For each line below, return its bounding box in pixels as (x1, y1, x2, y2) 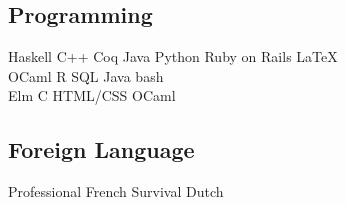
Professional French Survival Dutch (8, 181, 224, 202)
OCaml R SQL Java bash (8, 65, 164, 86)
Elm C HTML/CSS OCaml (8, 85, 176, 106)
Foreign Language (8, 134, 195, 165)
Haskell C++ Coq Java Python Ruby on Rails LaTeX (8, 46, 338, 67)
